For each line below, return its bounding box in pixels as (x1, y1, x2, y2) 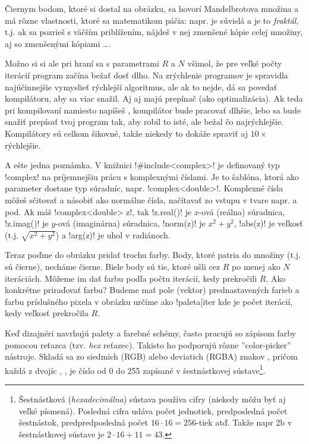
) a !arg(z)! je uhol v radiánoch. (55, 228, 171, 241)
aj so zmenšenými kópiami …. (5, 37, 111, 49)
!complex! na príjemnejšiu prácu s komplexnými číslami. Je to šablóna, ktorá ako (5, 170, 299, 182)
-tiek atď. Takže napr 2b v (196, 416, 292, 429)
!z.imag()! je (5, 217, 49, 229)
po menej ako (232, 260, 280, 273)
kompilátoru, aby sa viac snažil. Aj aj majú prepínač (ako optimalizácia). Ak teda (5, 92, 303, 105)
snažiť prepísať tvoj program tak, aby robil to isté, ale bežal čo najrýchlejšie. (5, 115, 284, 128)
